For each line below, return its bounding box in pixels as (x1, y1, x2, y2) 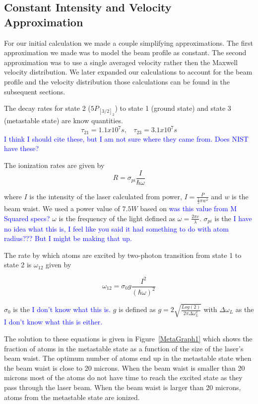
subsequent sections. (4, 86, 65, 96)
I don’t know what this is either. (4, 317, 103, 327)
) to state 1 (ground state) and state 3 (115, 103, 231, 113)
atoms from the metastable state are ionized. (4, 392, 140, 402)
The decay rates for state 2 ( (4, 103, 91, 113)
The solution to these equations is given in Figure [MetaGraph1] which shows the (4, 333, 253, 344)
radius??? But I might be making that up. (4, 233, 132, 243)
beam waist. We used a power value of (4, 203, 120, 214)
